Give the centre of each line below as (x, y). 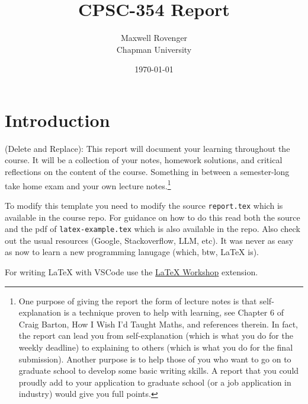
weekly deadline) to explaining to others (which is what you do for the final (156, 347)
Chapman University (154, 49)
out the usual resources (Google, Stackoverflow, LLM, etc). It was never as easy (149, 240)
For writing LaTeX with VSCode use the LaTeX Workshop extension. (131, 271)
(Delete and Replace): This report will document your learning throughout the (147, 148)
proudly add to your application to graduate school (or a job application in (155, 382)
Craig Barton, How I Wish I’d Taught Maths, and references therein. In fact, (158, 324)
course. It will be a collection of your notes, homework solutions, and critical (144, 160)
